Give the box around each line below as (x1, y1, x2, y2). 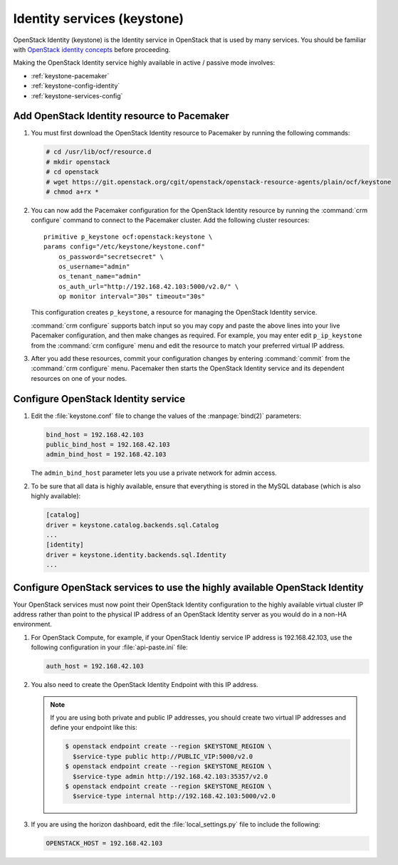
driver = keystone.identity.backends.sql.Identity (46, 550, 227, 559)
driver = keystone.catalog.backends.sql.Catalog (46, 520, 219, 529)
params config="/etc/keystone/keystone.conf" (43, 243, 206, 251)
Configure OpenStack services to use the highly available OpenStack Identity (13, 581, 364, 594)
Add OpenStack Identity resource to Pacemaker (13, 110, 229, 122)
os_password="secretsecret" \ (58, 253, 164, 261)
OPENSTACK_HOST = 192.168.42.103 (46, 839, 163, 847)
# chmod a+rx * (46, 187, 99, 196)
